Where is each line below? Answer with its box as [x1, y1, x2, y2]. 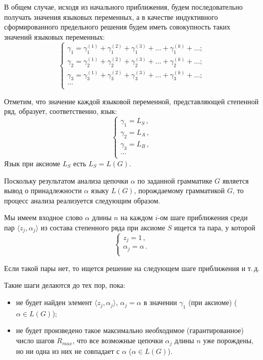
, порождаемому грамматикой [134, 185, 225, 196]
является [222, 175, 249, 186]
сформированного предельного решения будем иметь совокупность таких [4, 21, 231, 32]
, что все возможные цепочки [72, 335, 163, 346]
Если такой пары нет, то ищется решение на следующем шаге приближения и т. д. [4, 262, 260, 273]
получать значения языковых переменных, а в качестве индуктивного [4, 11, 218, 22]
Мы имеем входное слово [4, 212, 83, 223]
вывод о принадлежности [4, 185, 82, 196]
